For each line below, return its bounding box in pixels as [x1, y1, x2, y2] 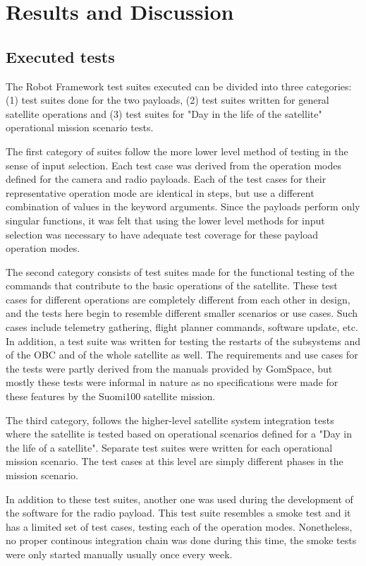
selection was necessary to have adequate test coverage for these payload [6, 227, 319, 241]
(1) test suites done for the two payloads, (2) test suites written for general [6, 92, 329, 107]
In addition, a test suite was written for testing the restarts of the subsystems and [6, 333, 360, 348]
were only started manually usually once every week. [6, 546, 233, 561]
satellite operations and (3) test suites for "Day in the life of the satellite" [6, 106, 322, 121]
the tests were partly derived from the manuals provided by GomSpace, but [6, 361, 333, 375]
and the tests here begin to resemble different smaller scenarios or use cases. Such [6, 306, 358, 320]
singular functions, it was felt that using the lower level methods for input [6, 212, 325, 227]
